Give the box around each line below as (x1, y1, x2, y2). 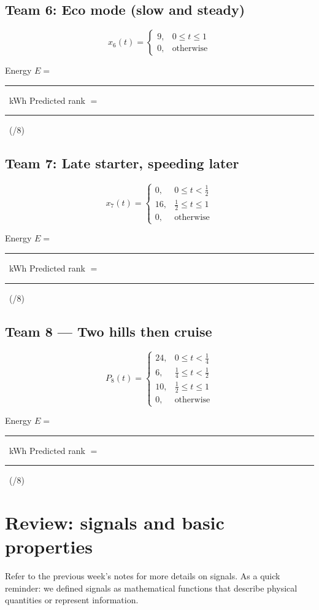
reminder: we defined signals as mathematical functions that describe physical (5, 581, 298, 594)
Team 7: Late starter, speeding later (5, 154, 239, 173)
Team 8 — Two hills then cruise (5, 321, 212, 340)
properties (5, 534, 93, 559)
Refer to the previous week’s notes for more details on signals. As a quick (5, 569, 280, 582)
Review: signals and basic (5, 510, 225, 535)
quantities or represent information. (5, 593, 139, 606)
